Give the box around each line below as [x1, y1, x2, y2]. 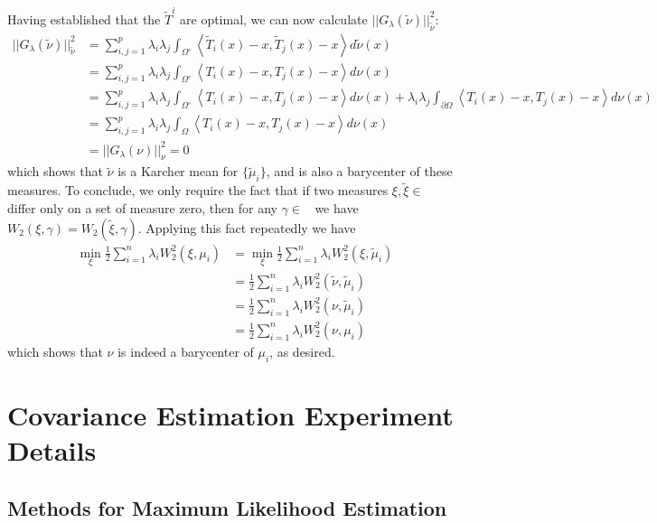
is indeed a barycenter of [117, 341, 254, 360]
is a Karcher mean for [117, 162, 239, 181]
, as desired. [269, 341, 335, 360]
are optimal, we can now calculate [180, 9, 368, 28]
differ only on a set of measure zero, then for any [7, 198, 277, 217]
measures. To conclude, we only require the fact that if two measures [7, 181, 389, 200]
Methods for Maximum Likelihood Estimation [7, 493, 447, 521]
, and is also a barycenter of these [266, 162, 453, 181]
